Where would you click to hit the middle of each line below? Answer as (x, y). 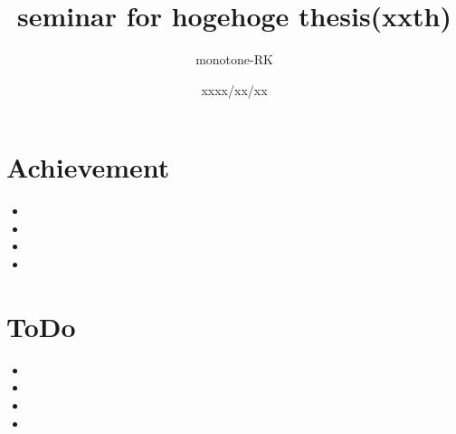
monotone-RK (234, 59)
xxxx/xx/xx (234, 89)
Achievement (88, 167)
